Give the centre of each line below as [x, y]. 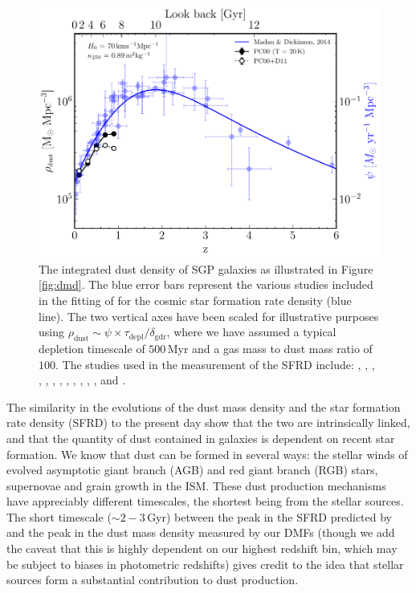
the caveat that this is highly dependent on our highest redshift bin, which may [202, 548]
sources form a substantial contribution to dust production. [153, 580]
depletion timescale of [92, 348]
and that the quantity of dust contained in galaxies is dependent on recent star [201, 438]
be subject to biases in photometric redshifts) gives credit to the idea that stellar [205, 564]
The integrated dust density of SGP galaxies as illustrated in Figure [206, 268]
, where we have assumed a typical [251, 332]
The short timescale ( [59, 516]
